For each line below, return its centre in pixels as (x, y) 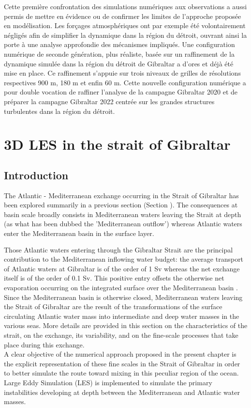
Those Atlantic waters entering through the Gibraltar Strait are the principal (118, 249)
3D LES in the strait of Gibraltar (117, 144)
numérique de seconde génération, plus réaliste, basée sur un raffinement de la (119, 54)
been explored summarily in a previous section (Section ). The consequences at (121, 205)
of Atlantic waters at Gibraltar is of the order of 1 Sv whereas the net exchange (122, 268)
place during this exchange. (44, 344)
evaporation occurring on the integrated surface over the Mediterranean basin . (121, 288)
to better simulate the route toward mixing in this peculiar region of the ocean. (121, 373)
